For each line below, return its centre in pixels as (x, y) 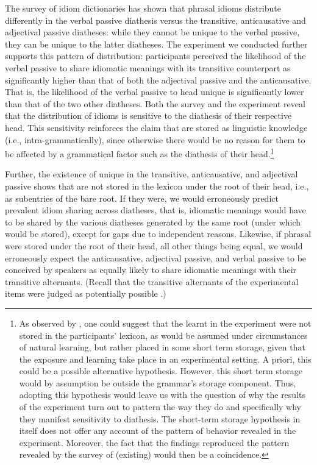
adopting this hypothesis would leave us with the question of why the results (162, 395)
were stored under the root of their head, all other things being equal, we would (154, 245)
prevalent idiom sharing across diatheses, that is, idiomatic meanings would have (155, 210)
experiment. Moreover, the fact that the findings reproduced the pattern (154, 442)
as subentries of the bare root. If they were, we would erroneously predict (142, 198)
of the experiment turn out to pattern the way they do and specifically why (160, 407)
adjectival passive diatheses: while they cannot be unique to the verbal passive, (152, 32)
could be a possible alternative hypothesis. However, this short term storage (161, 371)
